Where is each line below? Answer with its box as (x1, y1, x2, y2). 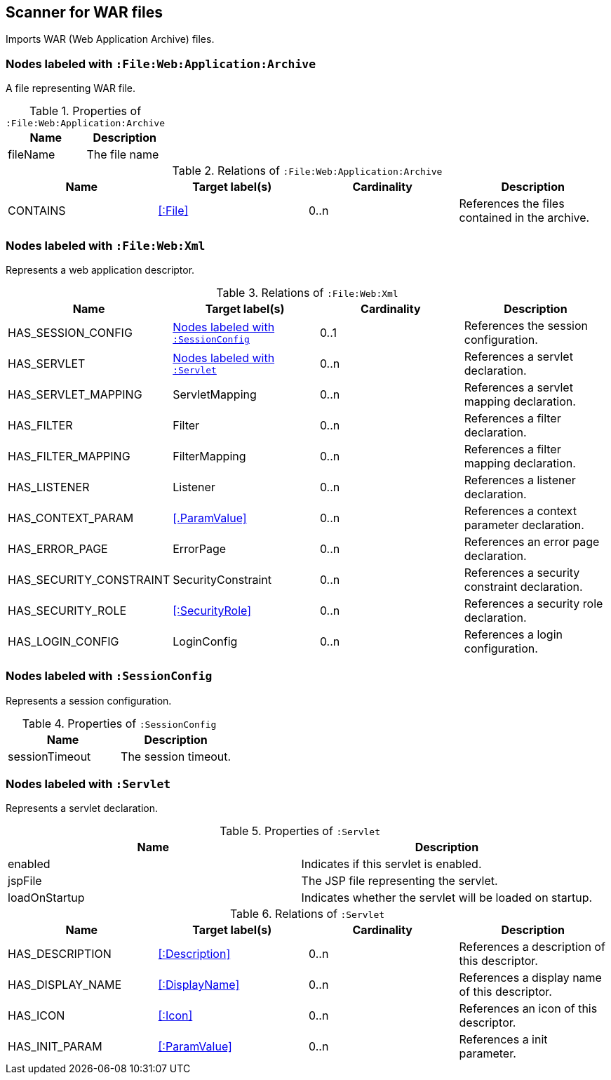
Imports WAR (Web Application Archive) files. (6, 33, 215, 46)
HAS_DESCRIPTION (8, 947, 112, 961)
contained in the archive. (459, 211, 590, 225)
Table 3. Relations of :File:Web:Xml (216, 285, 398, 300)
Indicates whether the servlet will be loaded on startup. (301, 891, 593, 905)
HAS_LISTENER (8, 479, 90, 494)
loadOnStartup (8, 891, 85, 905)
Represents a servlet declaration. (6, 802, 158, 815)
